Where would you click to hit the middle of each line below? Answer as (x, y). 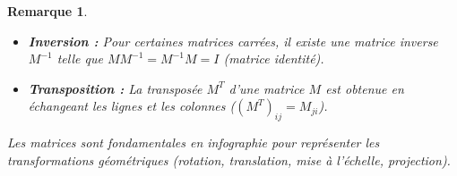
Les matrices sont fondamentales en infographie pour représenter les (194, 142)
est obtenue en (365, 88)
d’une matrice (267, 88)
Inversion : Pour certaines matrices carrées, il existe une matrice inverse (233, 41)
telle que (80, 59)
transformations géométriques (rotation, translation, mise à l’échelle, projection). (229, 159)
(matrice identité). (274, 59)
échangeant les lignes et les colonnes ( (132, 106)
